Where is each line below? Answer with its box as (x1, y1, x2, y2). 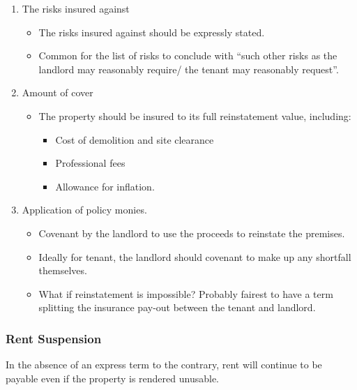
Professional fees (55, 156, 126, 170)
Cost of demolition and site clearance (55, 132, 214, 147)
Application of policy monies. (22, 202, 147, 217)
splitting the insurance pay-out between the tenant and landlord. (38, 300, 316, 315)
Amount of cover (22, 85, 93, 100)
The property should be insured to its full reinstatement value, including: (38, 108, 351, 123)
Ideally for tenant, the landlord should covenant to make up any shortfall (38, 249, 351, 264)
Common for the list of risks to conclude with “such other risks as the (38, 48, 337, 63)
